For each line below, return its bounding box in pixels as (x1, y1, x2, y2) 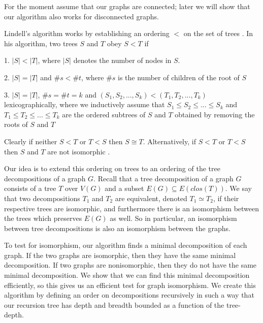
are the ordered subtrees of (62, 109, 146, 119)
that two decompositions (4, 192, 80, 203)
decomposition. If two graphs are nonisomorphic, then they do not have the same (4, 260, 257, 270)
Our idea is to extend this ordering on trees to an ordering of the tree (4, 163, 220, 174)
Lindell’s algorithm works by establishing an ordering (4, 28, 170, 39)
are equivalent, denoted (115, 192, 187, 203)
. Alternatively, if (143, 136, 196, 146)
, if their (213, 192, 239, 203)
